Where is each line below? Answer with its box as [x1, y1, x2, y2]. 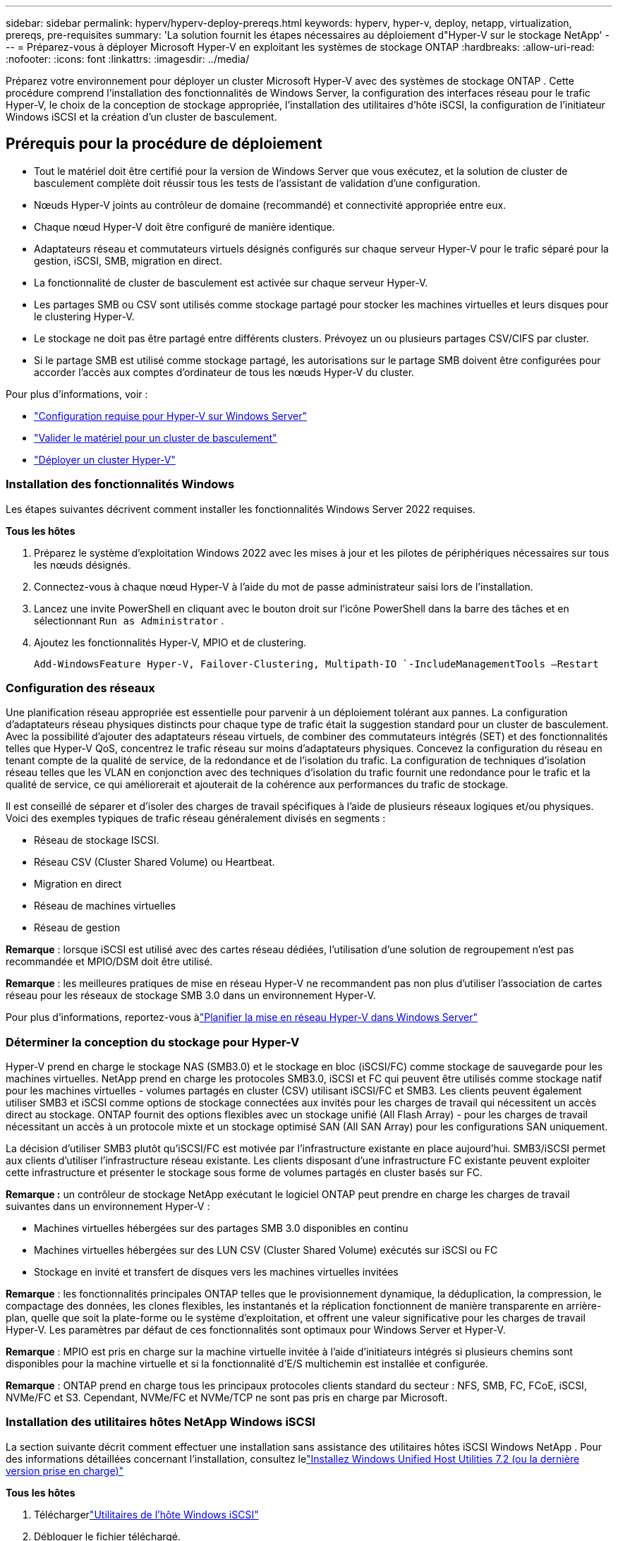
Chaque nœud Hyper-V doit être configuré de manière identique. [34, 220, 335, 233]
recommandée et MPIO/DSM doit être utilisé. [6, 955, 213, 968]
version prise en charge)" [6, 1464, 124, 1477]
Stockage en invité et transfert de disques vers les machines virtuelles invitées [34, 1266, 399, 1279]
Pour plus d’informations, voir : [6, 387, 148, 400]
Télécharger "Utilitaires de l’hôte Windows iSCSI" [34, 1508, 259, 1521]
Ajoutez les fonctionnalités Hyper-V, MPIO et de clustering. [34, 636, 307, 648]
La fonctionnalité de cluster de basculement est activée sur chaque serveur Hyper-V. [34, 276, 428, 289]
